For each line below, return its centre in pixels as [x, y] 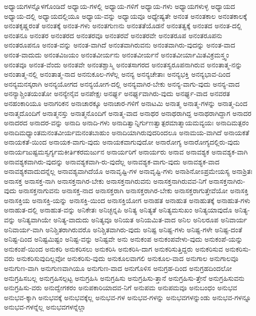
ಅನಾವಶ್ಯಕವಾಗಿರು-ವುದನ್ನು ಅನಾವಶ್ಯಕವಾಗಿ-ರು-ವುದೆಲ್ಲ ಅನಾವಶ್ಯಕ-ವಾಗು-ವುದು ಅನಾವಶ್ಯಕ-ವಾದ [112, 161]
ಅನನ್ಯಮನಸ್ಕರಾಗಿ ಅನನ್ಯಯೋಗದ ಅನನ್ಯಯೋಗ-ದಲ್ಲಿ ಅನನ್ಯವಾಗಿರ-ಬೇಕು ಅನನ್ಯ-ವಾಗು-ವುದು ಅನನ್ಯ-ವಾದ [122, 83]
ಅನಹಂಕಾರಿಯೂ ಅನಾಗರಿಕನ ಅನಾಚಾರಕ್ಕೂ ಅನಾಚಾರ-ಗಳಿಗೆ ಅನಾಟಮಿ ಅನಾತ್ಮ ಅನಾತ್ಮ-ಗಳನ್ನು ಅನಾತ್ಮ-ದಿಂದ [126, 103]
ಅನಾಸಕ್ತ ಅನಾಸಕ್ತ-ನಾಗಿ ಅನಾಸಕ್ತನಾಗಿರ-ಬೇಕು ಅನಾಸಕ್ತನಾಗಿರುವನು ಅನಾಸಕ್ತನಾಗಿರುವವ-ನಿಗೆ [105, 181]
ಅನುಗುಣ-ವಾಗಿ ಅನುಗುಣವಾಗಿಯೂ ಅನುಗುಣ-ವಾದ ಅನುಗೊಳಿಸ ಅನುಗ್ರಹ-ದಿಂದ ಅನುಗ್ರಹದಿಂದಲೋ [118, 268]
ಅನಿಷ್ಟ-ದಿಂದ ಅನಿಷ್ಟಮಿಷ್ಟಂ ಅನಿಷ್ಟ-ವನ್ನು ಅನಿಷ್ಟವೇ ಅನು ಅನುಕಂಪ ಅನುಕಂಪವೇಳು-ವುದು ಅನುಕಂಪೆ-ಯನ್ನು [124, 239]
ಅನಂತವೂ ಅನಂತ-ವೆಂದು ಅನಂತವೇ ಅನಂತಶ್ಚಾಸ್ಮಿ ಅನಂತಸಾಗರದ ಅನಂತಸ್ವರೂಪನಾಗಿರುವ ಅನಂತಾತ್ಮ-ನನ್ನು [123, 64]
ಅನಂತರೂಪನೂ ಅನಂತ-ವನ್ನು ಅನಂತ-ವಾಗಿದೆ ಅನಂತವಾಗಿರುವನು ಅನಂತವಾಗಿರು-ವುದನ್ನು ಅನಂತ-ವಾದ [120, 45]
